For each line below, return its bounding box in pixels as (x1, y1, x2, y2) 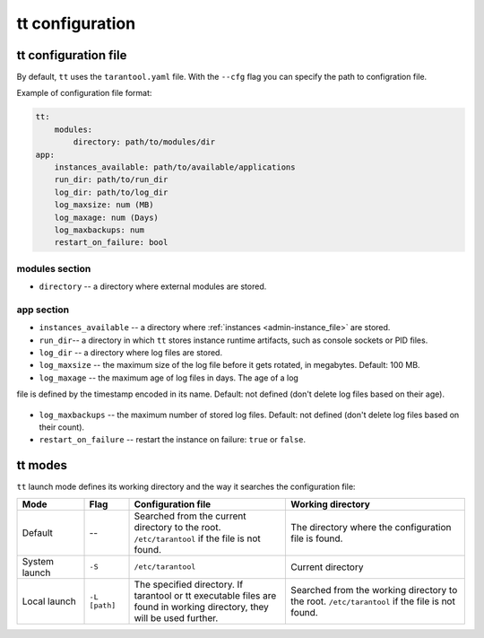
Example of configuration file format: (16, 88, 152, 99)
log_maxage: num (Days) (54, 212, 159, 223)
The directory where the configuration (290, 520, 452, 533)
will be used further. (134, 611, 219, 624)
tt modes (16, 458, 67, 473)
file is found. (290, 532, 343, 545)
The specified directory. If (134, 578, 244, 590)
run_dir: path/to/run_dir (54, 175, 169, 185)
